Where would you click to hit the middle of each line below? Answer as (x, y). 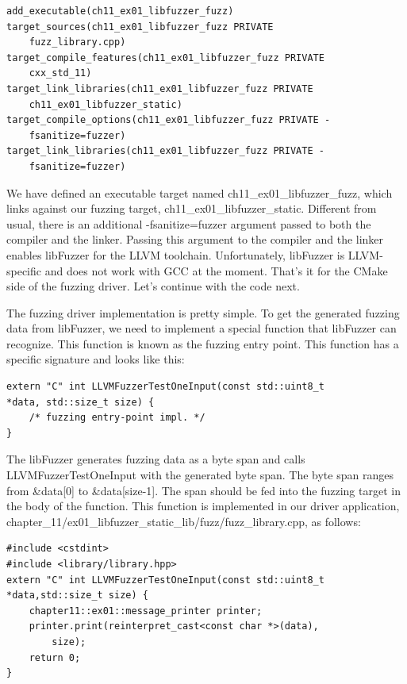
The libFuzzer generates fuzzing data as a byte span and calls (156, 459)
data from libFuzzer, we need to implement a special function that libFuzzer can (202, 328)
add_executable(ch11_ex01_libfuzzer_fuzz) (120, 11)
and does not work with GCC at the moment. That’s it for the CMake (216, 270)
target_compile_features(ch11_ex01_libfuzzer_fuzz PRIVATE (165, 58)
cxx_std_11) (60, 73)
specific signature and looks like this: (96, 359)
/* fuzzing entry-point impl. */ (117, 418)
